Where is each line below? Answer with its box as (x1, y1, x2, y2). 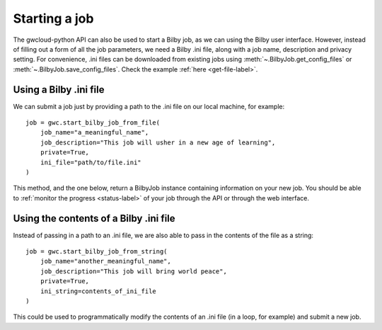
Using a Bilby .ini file (13, 84, 105, 96)
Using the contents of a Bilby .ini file (13, 212, 176, 224)
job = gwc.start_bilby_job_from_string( (25, 248, 168, 256)
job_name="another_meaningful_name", (40, 257, 171, 266)
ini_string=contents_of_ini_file (40, 287, 157, 295)
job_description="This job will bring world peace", (40, 267, 228, 275)
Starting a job (13, 11, 94, 26)
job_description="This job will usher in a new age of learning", (40, 138, 276, 147)
